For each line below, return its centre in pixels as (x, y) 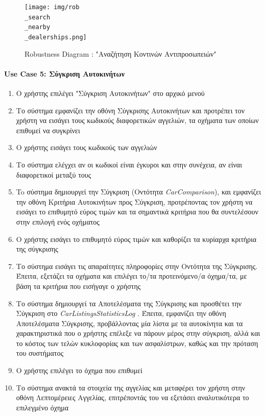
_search (38, 17)
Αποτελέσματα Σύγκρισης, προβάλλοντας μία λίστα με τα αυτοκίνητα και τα (129, 323)
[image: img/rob (52, 7)
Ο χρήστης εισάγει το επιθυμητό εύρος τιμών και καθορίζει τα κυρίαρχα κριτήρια (136, 239)
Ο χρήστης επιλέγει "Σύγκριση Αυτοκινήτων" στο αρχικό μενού (110, 93)
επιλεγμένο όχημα (42, 407)
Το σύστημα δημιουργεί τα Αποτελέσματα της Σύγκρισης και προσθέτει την (129, 303)
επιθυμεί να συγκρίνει (48, 130)
